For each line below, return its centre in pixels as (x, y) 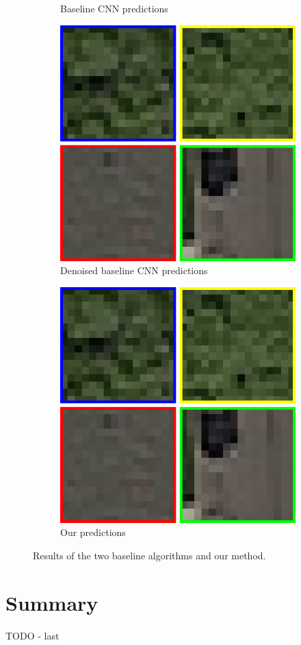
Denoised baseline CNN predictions (134, 270)
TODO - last (32, 635)
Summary (52, 602)
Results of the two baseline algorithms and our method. (149, 555)
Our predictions (93, 532)
